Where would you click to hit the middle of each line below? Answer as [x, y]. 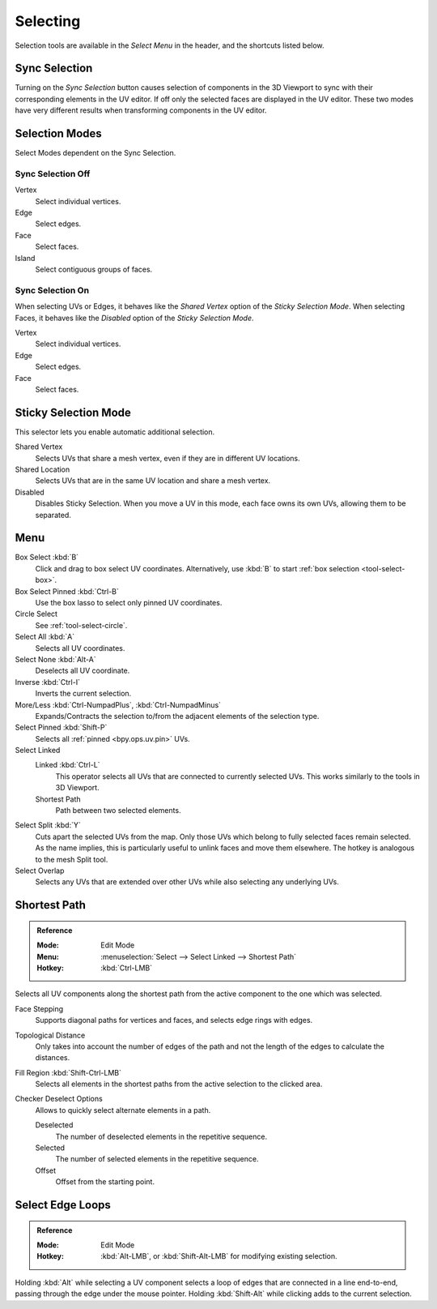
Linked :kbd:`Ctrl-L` [68, 765]
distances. [53, 1058]
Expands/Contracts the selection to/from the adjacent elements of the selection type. [177, 716]
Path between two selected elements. [118, 811]
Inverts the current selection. [83, 694]
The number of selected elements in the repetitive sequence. [157, 1159]
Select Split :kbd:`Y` [48, 825]
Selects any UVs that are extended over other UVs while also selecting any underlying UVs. [187, 882]
